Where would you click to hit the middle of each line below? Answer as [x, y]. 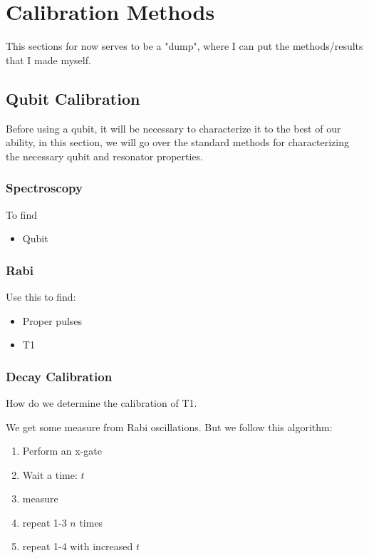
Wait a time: [50, 474]
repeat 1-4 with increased [78, 546]
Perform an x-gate [62, 451]
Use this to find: [41, 296]
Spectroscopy [44, 188]
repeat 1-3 [45, 522]
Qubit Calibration [73, 98]
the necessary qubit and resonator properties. [105, 156]
